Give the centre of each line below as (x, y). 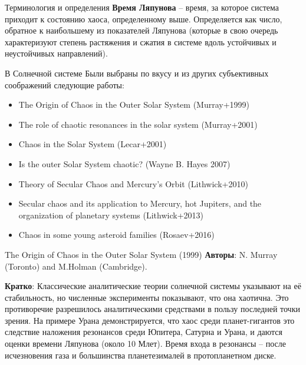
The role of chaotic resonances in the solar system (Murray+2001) (138, 124)
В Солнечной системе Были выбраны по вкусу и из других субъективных (137, 73)
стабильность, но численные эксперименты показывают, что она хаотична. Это (147, 297)
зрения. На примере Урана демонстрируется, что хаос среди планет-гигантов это (150, 320)
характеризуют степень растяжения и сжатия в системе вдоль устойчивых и (141, 42)
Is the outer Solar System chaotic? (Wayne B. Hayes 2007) (124, 163)
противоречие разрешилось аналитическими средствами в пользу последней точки (152, 309)
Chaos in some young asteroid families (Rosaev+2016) (116, 235)
